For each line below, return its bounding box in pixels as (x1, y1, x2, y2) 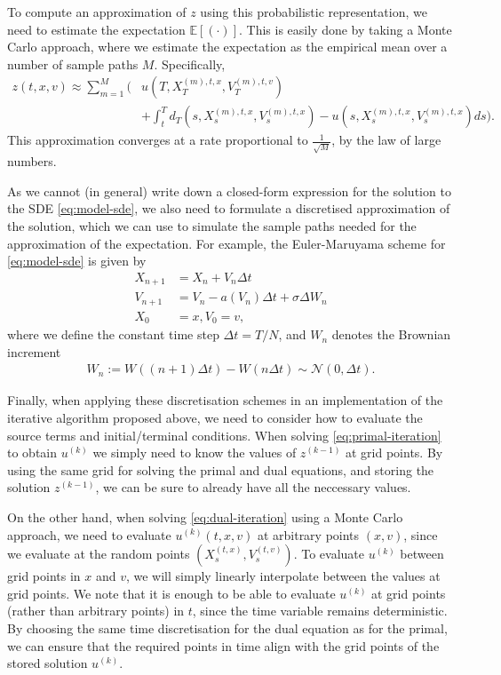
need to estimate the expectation (7, 20, 186, 38)
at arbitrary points (257, 525, 360, 544)
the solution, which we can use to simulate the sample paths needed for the (7, 216, 417, 234)
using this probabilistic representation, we (200, 3, 427, 20)
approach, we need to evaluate (7, 525, 171, 544)
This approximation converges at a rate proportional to (7, 131, 308, 149)
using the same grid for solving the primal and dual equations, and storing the (7, 460, 434, 479)
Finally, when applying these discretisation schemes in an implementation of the (7, 391, 443, 409)
